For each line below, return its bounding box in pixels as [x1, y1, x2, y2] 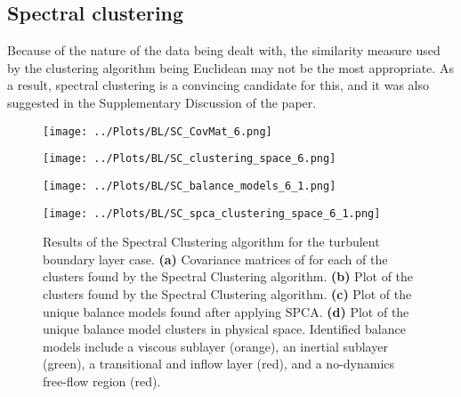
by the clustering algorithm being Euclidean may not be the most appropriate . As [7, 58, 454, 77]
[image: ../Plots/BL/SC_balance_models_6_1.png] [43, 179, 336, 192]
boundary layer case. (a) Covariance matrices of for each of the [43, 249, 388, 268]
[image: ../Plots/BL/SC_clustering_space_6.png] [43, 152, 336, 166]
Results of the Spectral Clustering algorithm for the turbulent [43, 232, 380, 251]
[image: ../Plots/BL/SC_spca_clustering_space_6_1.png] [43, 207, 381, 220]
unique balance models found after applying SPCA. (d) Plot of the [43, 302, 409, 320]
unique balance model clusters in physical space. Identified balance [43, 320, 406, 338]
